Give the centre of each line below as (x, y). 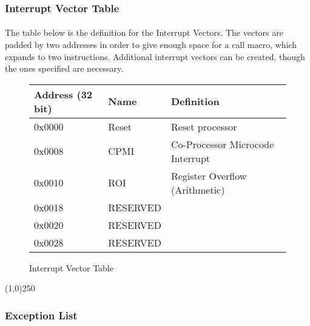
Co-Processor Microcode (222, 144)
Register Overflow (209, 175)
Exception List (41, 315)
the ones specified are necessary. (64, 68)
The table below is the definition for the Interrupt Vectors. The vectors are (144, 32)
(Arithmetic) (198, 189)
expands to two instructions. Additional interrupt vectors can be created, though (155, 56)
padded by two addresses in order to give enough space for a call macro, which (151, 45)
